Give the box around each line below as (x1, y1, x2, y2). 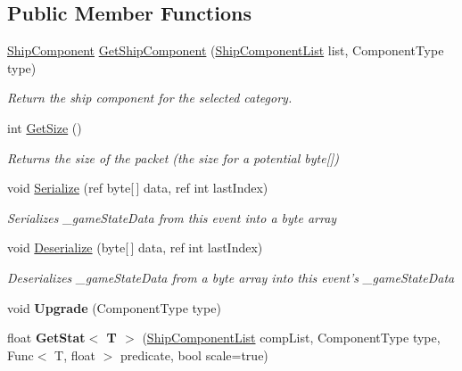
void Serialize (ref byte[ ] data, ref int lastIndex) (7, 178, 268, 197)
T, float (54, 345, 95, 364)
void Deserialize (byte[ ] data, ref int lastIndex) (7, 238, 263, 257)
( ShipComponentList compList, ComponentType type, (142, 328, 441, 347)
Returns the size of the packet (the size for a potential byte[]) (7, 148, 339, 167)
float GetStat (7, 328, 86, 347)
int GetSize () (7, 118, 82, 136)
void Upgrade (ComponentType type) (7, 298, 221, 317)
